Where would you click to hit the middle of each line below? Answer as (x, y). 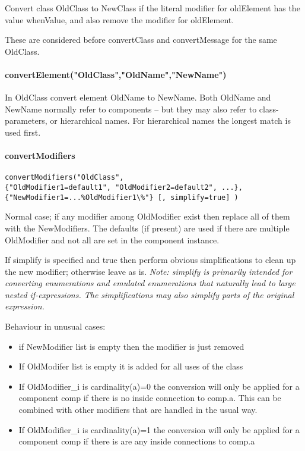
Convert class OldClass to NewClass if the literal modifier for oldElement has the (152, 8)
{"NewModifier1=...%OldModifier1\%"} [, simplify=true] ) (122, 197)
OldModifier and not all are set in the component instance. (112, 239)
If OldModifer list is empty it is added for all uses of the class (131, 366)
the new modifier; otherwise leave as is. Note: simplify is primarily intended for (149, 271)
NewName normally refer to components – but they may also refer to (131, 109)
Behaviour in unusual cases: (55, 326)
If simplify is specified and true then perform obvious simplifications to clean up (150, 260)
